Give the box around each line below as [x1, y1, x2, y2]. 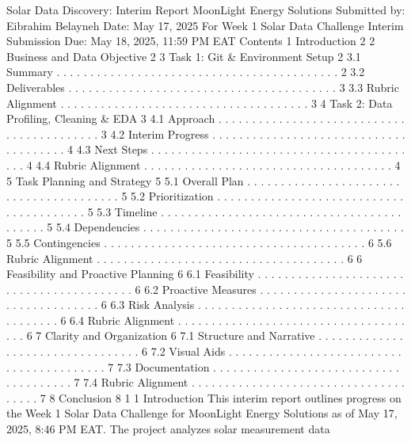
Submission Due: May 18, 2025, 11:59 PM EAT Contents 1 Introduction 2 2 [6, 32, 375, 49]
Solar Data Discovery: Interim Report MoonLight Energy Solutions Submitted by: [6, 2, 405, 17]
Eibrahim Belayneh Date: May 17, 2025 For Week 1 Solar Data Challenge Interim [6, 17, 404, 33]
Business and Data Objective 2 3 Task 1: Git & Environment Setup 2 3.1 [6, 48, 361, 64]
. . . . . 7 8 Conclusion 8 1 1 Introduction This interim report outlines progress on [6, 389, 401, 406]
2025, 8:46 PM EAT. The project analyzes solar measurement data [6, 421, 330, 437]
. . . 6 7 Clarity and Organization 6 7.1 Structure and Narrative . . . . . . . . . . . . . [6, 327, 403, 344]
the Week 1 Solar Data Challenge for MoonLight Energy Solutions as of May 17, [6, 405, 398, 421]
